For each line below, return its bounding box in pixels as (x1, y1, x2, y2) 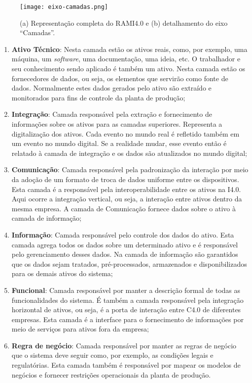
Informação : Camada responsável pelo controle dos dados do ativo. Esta (11, 229, 234, 239)
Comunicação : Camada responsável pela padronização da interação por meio (11, 164, 249, 175)
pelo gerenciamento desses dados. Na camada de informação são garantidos (11, 249, 238, 259)
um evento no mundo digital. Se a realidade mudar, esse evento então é (11, 138, 227, 148)
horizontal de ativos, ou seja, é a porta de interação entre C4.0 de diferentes (11, 304, 241, 315)
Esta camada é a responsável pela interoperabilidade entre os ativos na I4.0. (11, 184, 241, 194)
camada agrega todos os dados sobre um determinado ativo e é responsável (11, 239, 238, 249)
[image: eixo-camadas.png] (20, 3, 108, 10)
